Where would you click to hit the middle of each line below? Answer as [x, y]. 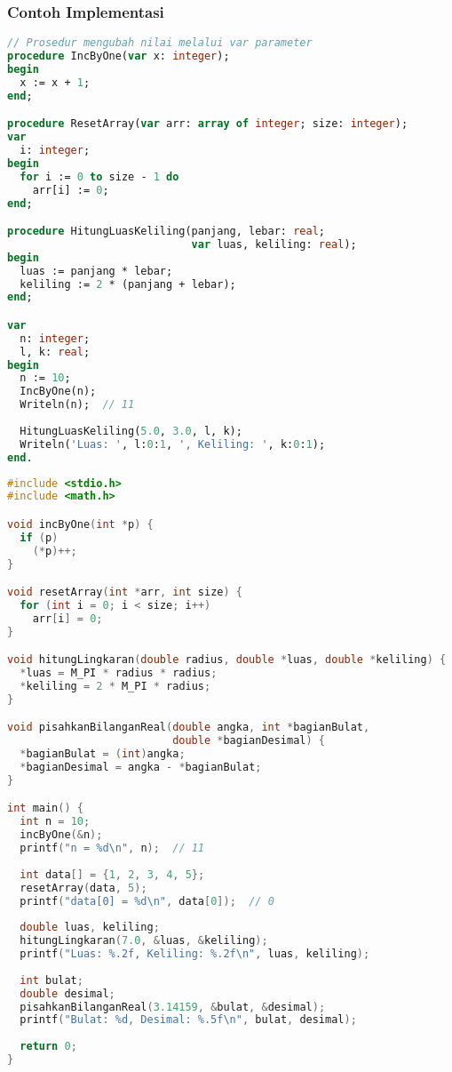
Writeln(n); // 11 [77, 405]
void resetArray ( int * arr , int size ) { [125, 592]
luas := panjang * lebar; [96, 271]
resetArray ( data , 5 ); [83, 888]
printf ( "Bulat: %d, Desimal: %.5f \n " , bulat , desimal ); [188, 1020]
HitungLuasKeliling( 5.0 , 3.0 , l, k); [131, 431]
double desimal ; [67, 993]
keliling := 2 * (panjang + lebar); [128, 284]
